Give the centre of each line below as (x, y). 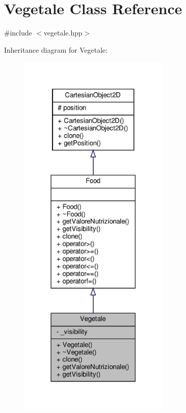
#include (18, 33)
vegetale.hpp (63, 33)
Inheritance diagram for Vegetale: (56, 49)
